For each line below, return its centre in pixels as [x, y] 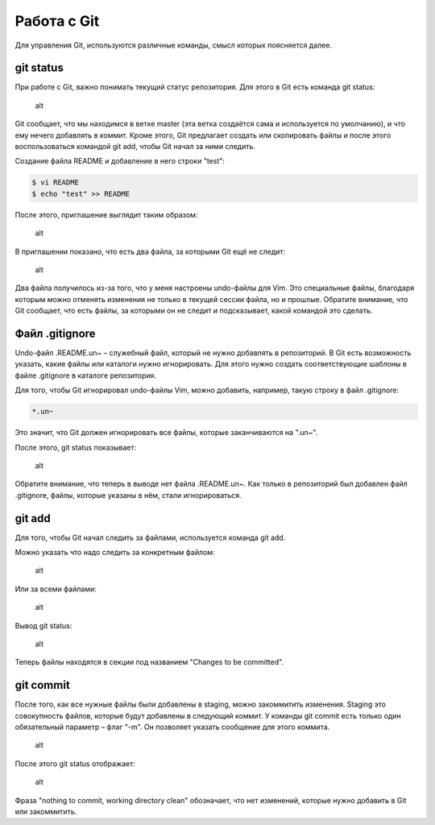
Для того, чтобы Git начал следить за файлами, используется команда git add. [150, 537]
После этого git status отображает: [75, 763]
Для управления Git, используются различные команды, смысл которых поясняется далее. [173, 45]
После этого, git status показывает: [76, 447]
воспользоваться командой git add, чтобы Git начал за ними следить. [135, 147]
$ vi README [56, 182]
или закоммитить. [46, 811]
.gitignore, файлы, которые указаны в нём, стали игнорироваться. [128, 495]
